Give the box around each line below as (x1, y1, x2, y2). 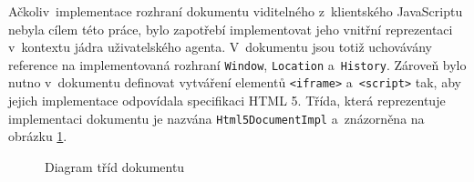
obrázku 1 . (8, 126, 67, 146)
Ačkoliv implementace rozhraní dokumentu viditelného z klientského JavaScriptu (8, 2, 463, 20)
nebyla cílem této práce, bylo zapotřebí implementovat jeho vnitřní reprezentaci (8, 19, 453, 38)
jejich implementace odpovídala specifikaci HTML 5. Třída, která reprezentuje (8, 91, 446, 110)
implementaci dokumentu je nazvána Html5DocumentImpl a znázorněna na (8, 108, 425, 127)
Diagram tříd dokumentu (45, 157, 185, 176)
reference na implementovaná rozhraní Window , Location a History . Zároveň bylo (8, 55, 467, 74)
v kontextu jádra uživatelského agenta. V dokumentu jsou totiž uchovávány (8, 37, 432, 56)
